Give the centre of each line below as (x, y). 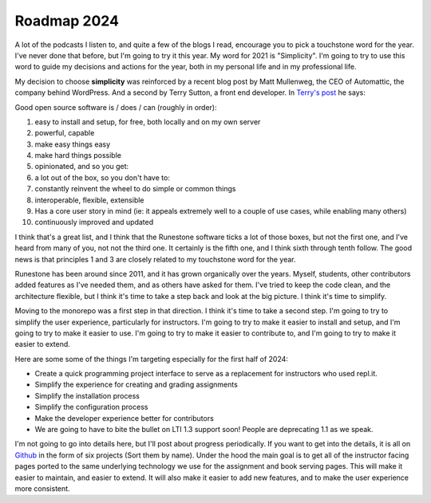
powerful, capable (65, 133)
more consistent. (43, 489)
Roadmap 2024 (67, 21)
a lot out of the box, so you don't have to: (103, 177)
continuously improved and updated (94, 222)
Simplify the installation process (87, 395)
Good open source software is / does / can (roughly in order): (116, 107)
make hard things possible (78, 155)
